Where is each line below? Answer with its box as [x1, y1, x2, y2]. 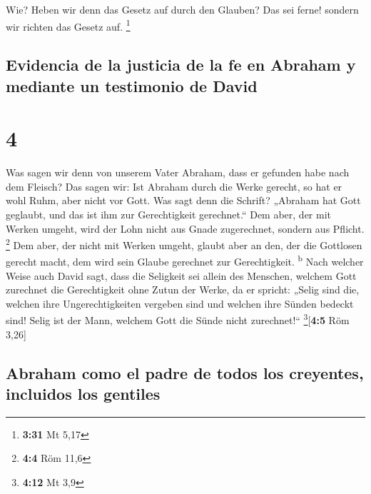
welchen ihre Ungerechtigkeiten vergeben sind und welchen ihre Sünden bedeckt [6, 296, 354, 311]
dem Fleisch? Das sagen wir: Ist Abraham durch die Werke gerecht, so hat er [6, 178, 342, 193]
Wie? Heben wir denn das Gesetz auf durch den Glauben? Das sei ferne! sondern [6, 2, 359, 16]
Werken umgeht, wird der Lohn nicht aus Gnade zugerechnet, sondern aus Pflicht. [6, 221, 365, 236]
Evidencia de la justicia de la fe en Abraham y [6, 54, 356, 76]
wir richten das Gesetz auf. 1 [6, 16, 131, 34]
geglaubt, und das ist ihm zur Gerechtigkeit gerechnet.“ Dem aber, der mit [6, 206, 332, 221]
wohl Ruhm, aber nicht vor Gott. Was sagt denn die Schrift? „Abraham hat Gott [6, 193, 361, 208]
